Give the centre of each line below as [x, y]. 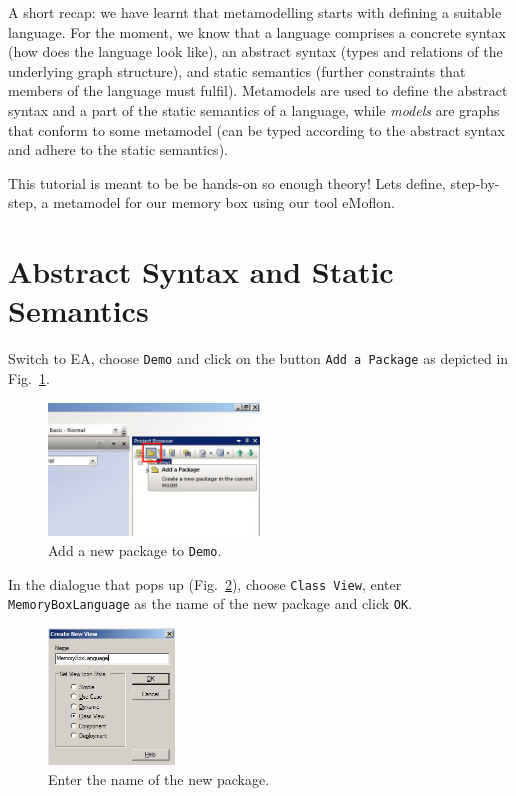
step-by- [475, 182]
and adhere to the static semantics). [118, 149]
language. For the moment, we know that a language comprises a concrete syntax [257, 31]
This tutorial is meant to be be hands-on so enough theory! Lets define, [227, 182]
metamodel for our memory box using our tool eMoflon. [224, 202]
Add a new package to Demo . [135, 549]
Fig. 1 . [29, 377]
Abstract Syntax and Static [201, 271]
